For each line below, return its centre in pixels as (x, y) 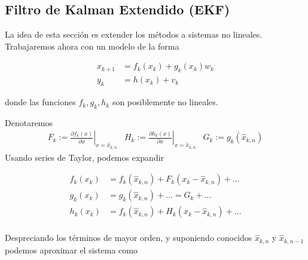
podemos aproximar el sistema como (71, 250)
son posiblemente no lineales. (165, 102)
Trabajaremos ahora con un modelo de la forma (92, 46)
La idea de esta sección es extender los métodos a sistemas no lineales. (134, 34)
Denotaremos (29, 122)
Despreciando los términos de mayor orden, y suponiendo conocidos (129, 238)
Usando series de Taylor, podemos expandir (85, 157)
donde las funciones (40, 102)
